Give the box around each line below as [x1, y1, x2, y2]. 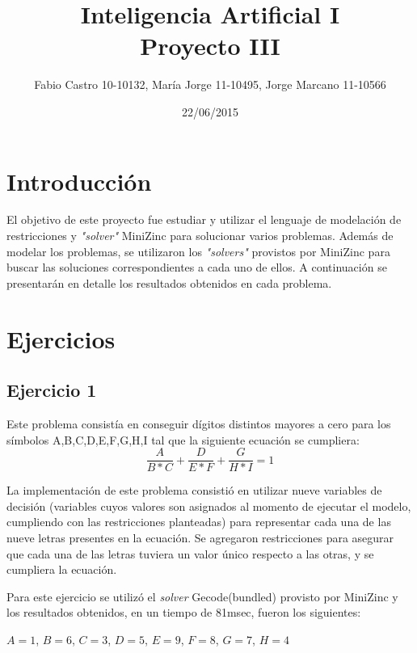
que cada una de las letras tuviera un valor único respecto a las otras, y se [6, 545, 374, 562]
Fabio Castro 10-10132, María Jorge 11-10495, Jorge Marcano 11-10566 [34, 76, 386, 93]
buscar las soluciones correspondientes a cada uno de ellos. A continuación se [6, 259, 387, 276]
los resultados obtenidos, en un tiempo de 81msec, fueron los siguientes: [6, 604, 361, 621]
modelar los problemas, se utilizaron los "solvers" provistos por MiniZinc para [6, 242, 390, 259]
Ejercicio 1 [6, 377, 97, 402]
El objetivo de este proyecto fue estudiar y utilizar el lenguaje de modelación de [6, 211, 402, 228]
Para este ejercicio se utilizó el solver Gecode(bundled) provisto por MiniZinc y [6, 588, 398, 605]
